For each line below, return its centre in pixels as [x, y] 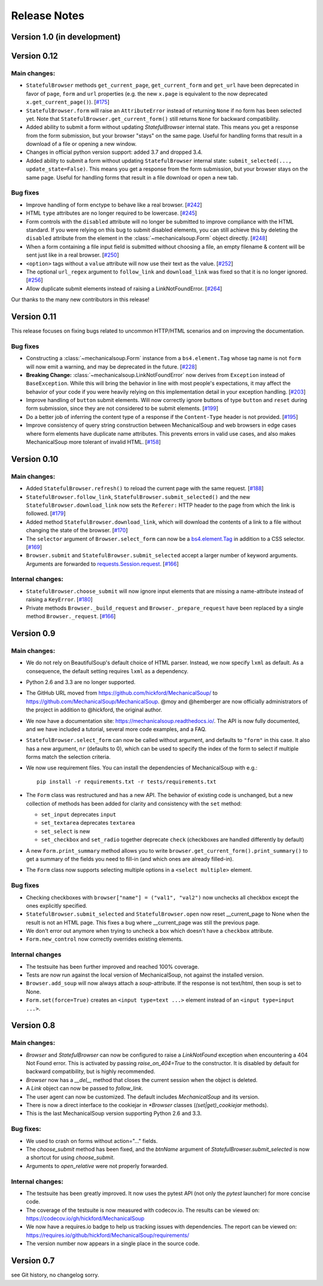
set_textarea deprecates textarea [88, 823]
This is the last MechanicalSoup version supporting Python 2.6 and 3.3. [114, 1114]
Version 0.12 [34, 56]
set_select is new [65, 831]
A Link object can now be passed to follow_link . [85, 1089]
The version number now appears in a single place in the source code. [113, 1244]
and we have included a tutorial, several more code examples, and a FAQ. [116, 729]
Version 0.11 [34, 316]
